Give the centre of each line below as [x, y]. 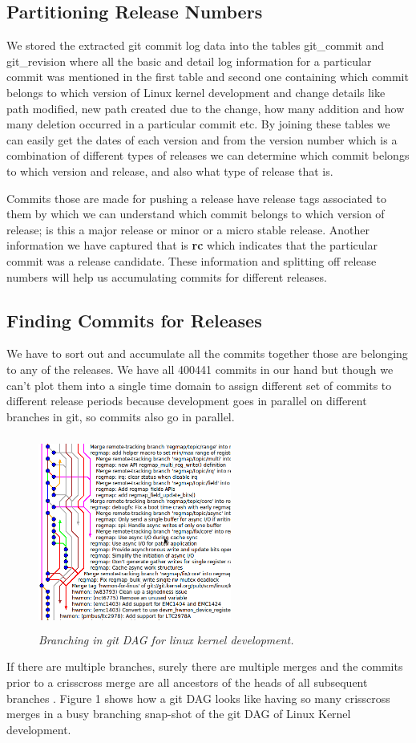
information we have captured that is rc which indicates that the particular [192, 245]
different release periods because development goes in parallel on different [187, 401]
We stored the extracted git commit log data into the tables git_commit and [196, 45]
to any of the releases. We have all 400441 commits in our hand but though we [200, 369]
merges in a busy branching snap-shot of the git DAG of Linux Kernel [179, 714]
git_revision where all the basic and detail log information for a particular [189, 61]
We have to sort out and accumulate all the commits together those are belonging [207, 353]
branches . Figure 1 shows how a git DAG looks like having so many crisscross [198, 698]
